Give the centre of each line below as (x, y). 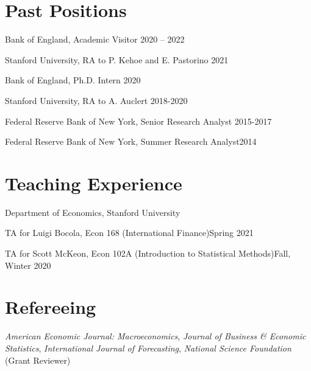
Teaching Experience (94, 183)
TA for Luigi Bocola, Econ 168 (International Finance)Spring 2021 (129, 233)
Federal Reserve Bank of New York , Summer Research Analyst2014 (131, 141)
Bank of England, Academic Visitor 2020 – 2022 (95, 39)
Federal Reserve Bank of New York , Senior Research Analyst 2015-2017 (138, 121)
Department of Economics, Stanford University (93, 212)
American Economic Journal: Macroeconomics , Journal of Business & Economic (155, 336)
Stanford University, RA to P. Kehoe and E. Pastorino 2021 (117, 59)
